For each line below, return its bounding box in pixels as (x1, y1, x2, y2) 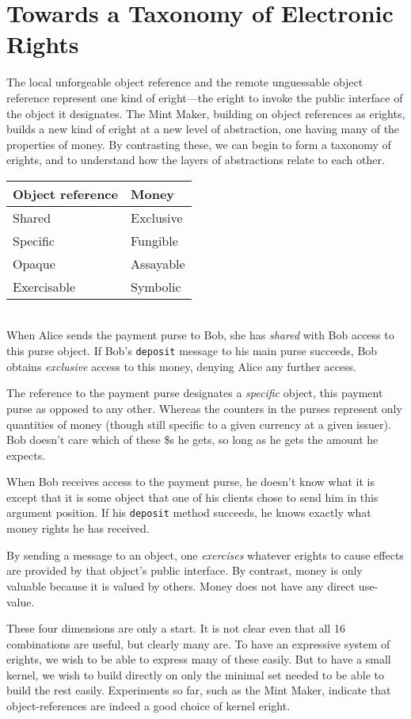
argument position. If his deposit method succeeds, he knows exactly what (6, 504, 371, 521)
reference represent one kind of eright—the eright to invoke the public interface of (6, 89, 403, 105)
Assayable (130, 254, 185, 273)
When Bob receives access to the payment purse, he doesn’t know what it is (6, 473, 375, 490)
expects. (6, 446, 46, 463)
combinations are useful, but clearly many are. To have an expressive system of (6, 635, 390, 652)
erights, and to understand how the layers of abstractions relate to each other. (6, 151, 385, 168)
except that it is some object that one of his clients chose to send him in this (6, 488, 379, 505)
